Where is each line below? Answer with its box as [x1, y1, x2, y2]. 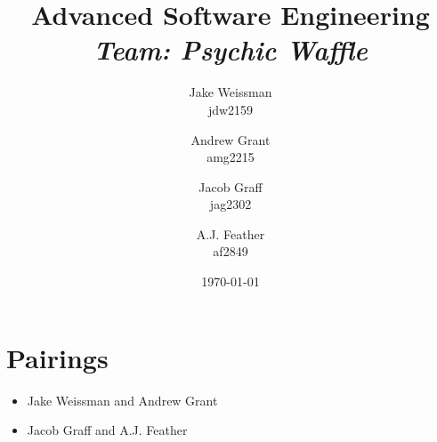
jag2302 [209, 195, 252, 213]
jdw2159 [207, 100, 254, 118]
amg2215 [206, 148, 255, 166]
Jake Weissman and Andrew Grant [27, 390, 218, 409]
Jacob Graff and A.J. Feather [27, 421, 188, 439]
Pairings [6, 339, 109, 375]
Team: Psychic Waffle [93, 31, 368, 68]
